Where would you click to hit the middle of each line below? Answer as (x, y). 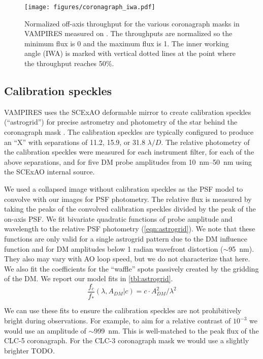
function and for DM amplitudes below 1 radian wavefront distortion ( (114, 248)
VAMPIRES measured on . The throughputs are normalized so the (128, 33)
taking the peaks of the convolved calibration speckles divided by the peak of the (130, 209)
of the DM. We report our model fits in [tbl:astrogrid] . (89, 278)
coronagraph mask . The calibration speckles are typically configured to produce (129, 132)
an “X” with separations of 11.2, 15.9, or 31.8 (75, 142)
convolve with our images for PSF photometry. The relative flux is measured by (128, 199)
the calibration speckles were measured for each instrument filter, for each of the (129, 152)
